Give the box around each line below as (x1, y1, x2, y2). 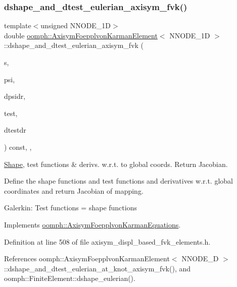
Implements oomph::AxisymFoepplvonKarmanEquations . (4, 219, 181, 229)
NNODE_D (181, 253, 219, 264)
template (4, 20, 31, 31)
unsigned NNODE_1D (40, 20, 111, 31)
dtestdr (4, 125, 26, 135)
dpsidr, (4, 91, 26, 101)
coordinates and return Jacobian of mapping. (4, 185, 144, 196)
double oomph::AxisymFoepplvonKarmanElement (4, 30, 158, 40)
